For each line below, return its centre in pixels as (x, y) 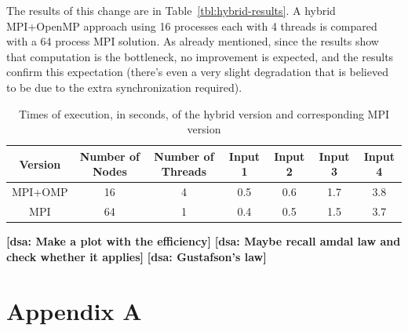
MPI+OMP (40, 192)
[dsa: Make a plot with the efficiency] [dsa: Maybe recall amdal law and (204, 241)
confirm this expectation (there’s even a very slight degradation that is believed (197, 72)
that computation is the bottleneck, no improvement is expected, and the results (200, 56)
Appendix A (74, 310)
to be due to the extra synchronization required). (124, 87)
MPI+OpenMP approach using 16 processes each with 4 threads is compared (192, 25)
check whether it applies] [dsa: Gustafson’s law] (137, 256)
